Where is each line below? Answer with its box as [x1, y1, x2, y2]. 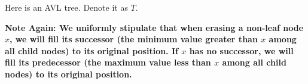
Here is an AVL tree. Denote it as [5, 1, 128, 13]
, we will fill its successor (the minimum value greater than [10, 33, 258, 45]
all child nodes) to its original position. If [5, 44, 178, 57]
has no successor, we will [189, 44, 294, 57]
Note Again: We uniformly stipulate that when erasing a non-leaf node [5, 21, 304, 33]
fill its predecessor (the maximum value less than [5, 56, 211, 69]
